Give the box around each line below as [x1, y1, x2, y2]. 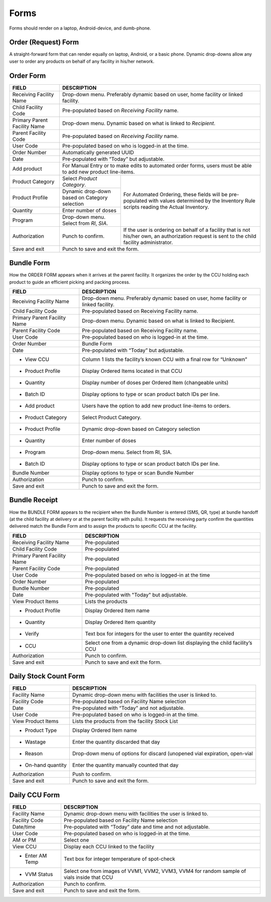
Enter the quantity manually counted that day [72, 762, 179, 769]
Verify [25, 630, 40, 637]
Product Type [25, 727, 57, 734]
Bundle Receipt [9, 496, 58, 504]
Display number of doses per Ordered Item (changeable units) [82, 379, 229, 386]
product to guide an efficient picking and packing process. [9, 279, 130, 285]
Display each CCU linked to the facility [63, 843, 155, 850]
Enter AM [25, 852, 47, 859]
